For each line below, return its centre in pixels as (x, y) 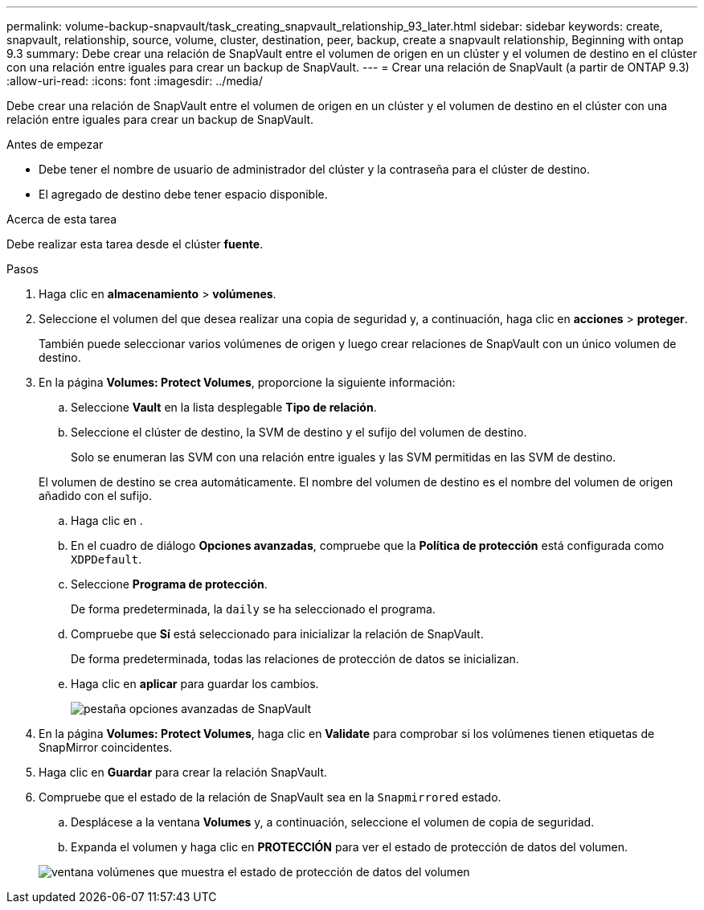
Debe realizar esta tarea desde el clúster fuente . (135, 244)
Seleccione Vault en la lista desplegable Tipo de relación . (224, 407)
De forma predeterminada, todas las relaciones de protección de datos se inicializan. (295, 659)
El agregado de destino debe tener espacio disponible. (183, 194)
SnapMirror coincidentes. (106, 747)
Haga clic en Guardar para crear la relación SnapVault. (183, 772)
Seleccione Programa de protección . (169, 584)
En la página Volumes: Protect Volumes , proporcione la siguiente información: (247, 382)
